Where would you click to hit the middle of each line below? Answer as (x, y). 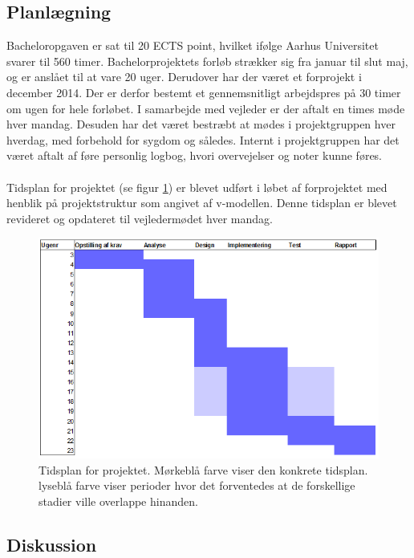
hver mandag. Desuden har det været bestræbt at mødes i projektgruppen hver (201, 124)
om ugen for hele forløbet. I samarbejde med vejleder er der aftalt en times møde (206, 108)
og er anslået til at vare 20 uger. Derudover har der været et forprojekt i (184, 77)
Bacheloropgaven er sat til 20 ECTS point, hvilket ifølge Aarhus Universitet (193, 45)
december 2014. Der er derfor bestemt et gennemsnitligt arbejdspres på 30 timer (204, 92)
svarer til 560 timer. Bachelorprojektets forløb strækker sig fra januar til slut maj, (207, 61)
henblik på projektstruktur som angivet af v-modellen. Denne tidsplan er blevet (202, 203)
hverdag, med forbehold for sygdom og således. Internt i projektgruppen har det (203, 139)
